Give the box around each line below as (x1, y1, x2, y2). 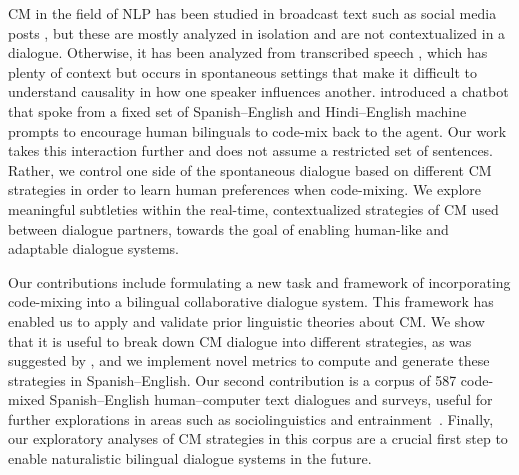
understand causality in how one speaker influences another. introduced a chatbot (8, 81, 509, 102)
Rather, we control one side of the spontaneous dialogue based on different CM (8, 159, 492, 180)
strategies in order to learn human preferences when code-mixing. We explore (8, 179, 481, 200)
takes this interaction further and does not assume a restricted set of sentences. (8, 140, 494, 161)
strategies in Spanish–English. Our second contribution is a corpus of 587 (8, 369, 457, 390)
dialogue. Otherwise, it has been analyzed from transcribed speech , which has (8, 42, 488, 63)
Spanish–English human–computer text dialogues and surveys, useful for (49, 389, 493, 410)
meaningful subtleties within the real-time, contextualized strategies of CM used (8, 198, 499, 219)
